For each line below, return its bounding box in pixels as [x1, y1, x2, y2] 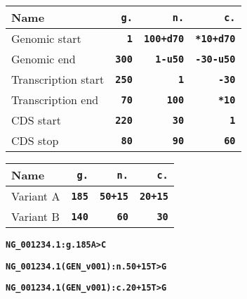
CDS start [11, 112, 62, 128]
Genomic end [11, 51, 76, 67]
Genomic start [11, 30, 81, 46]
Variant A [11, 188, 60, 204]
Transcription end [11, 91, 99, 108]
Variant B [11, 208, 60, 224]
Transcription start [11, 71, 105, 87]
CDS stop [11, 132, 59, 148]
